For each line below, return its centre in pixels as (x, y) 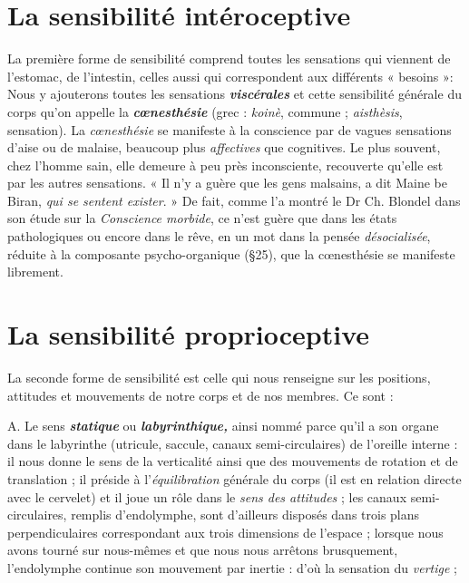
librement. (35, 272)
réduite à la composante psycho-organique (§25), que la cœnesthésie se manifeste (231, 253)
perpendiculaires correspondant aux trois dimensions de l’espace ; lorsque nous (225, 532)
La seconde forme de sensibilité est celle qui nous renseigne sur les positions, (219, 377)
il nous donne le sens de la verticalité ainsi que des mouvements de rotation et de (233, 461)
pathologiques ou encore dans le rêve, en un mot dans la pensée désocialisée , (219, 236)
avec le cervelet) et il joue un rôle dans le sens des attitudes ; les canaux (207, 496)
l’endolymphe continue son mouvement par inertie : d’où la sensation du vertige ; (232, 567)
